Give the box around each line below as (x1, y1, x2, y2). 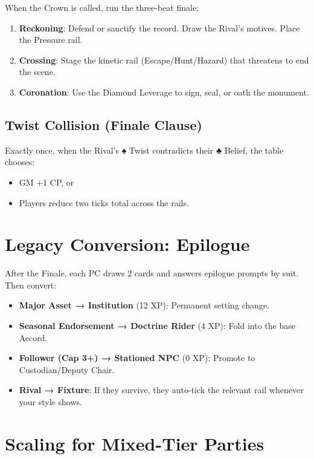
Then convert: (5, 278, 57, 291)
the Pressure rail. (19, 33, 83, 46)
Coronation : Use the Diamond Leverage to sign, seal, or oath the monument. (19, 85, 309, 98)
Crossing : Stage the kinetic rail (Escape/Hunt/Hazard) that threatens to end (19, 53, 309, 66)
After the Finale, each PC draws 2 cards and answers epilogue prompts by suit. (5, 267, 299, 279)
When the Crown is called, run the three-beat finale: (5, 1, 199, 13)
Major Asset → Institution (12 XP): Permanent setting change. (19, 299, 269, 311)
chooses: (5, 155, 35, 168)
